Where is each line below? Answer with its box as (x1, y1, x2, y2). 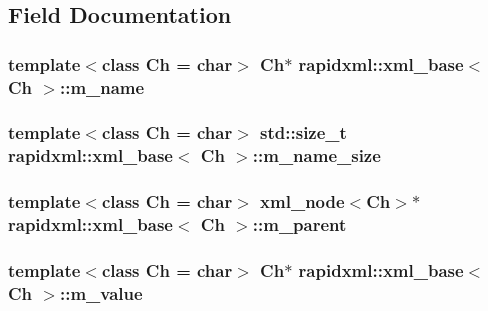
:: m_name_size (252, 143, 381, 168)
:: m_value (59, 280, 143, 305)
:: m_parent (252, 212, 347, 237)
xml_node (260, 189, 345, 214)
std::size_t (260, 120, 347, 145)
